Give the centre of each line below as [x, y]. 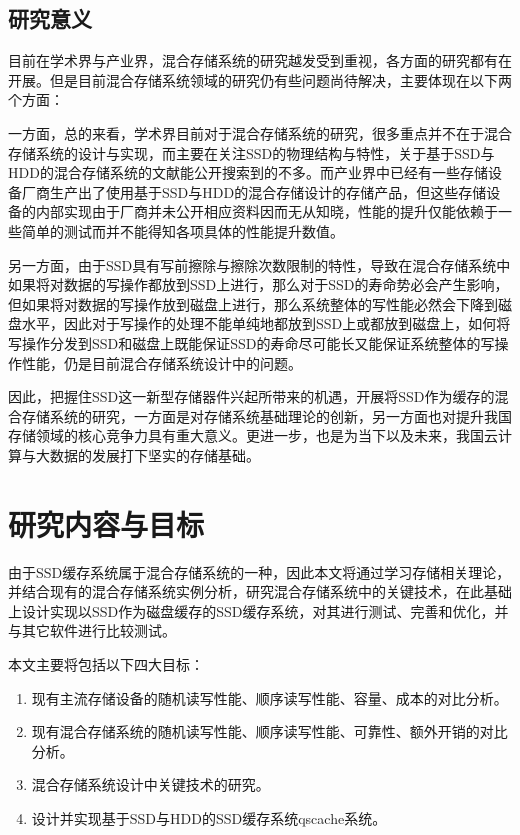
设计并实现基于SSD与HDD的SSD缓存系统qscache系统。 [209, 817]
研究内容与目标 [106, 523]
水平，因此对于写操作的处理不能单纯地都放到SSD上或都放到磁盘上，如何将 [266, 323]
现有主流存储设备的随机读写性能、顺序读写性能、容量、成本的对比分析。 [269, 697]
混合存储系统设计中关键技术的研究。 [150, 784]
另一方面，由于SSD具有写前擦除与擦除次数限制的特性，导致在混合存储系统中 [259, 264]
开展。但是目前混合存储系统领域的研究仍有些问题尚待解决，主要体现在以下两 [260, 79]
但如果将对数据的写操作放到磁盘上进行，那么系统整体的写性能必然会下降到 [253, 303]
